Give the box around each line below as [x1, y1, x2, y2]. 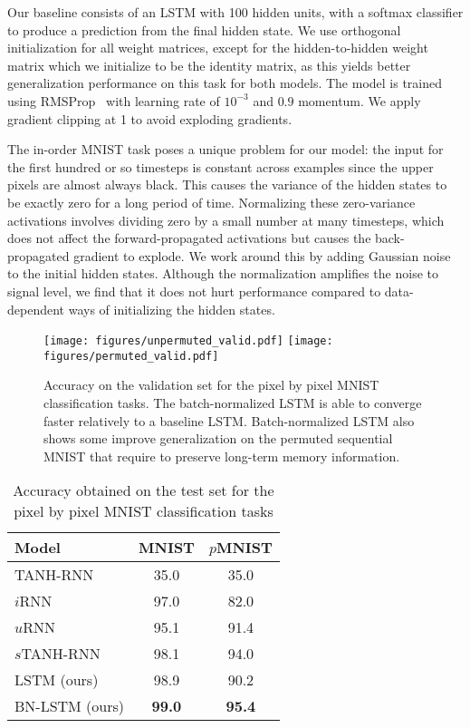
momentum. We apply [298, 91, 421, 110]
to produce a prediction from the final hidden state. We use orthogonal [7, 20, 401, 39]
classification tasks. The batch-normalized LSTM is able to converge [43, 393, 422, 412]
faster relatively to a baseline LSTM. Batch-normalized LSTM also [43, 411, 415, 430]
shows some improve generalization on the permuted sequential [43, 429, 393, 448]
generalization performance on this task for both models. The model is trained [7, 73, 443, 92]
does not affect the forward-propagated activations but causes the [7, 228, 371, 248]
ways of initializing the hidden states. [68, 299, 275, 318]
